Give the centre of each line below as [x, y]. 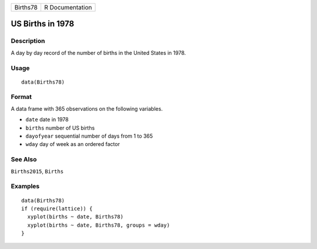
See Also [24, 160]
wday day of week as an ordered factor [73, 144]
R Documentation [68, 7]
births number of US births [60, 128]
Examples [25, 187]
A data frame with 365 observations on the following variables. [87, 108]
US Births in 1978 [43, 24]
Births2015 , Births [37, 171]
